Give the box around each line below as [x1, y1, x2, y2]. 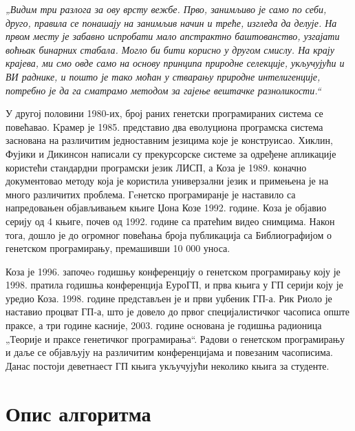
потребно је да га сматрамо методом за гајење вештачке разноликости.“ [6, 83, 321, 97]
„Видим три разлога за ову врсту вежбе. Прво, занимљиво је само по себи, [6, 2, 327, 16]
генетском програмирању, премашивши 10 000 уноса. [6, 241, 230, 255]
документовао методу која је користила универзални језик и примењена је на [6, 174, 329, 188]
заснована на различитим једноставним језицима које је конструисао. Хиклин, [6, 133, 333, 147]
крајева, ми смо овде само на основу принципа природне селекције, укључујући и [6, 56, 345, 70]
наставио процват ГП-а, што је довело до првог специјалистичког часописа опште [6, 304, 350, 319]
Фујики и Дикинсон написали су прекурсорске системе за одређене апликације [6, 146, 336, 160]
